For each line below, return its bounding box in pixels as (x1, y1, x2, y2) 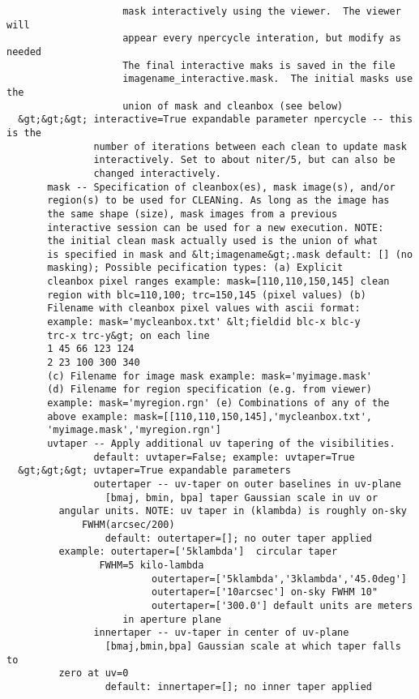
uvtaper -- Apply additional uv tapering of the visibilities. (47, 438, 395, 449)
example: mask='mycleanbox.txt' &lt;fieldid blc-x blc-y (47, 316, 361, 328)
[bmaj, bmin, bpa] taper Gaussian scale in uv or (105, 491, 378, 504)
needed (6, 45, 41, 58)
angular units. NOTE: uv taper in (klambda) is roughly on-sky (58, 505, 407, 517)
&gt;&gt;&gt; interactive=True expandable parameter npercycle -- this (18, 114, 413, 126)
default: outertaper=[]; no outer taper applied (105, 532, 373, 544)
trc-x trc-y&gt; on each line (47, 329, 210, 341)
